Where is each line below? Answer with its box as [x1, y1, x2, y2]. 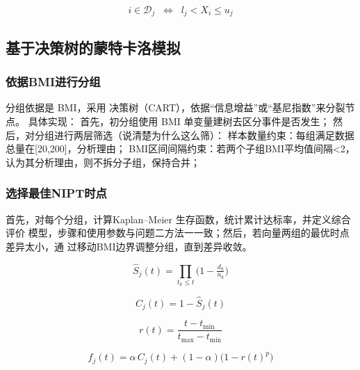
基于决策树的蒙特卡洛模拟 [6, 36, 181, 58]
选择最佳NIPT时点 [6, 184, 107, 202]
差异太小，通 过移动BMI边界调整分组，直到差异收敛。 [6, 239, 252, 253]
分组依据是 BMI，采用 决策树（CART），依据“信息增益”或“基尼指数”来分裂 [6, 100, 345, 115]
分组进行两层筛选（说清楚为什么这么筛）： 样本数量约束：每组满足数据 [34, 127, 354, 142]
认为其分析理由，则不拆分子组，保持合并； [6, 154, 200, 169]
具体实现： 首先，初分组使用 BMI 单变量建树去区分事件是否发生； [28, 114, 330, 129]
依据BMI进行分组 [6, 73, 101, 90]
